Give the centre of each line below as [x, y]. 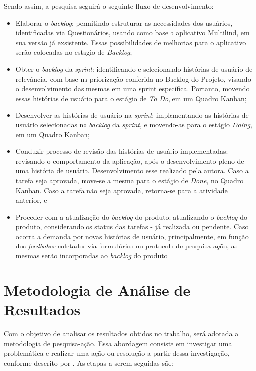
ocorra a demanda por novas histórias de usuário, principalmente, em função [132, 236]
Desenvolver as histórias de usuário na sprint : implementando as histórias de [132, 115]
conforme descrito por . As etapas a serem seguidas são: [89, 362]
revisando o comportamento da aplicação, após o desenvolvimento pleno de [130, 161]
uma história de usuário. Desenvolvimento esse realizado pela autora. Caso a [132, 171]
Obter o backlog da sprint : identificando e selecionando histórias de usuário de [134, 68]
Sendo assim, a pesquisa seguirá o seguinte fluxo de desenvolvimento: [109, 6]
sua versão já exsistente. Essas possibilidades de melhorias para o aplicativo [131, 42]
